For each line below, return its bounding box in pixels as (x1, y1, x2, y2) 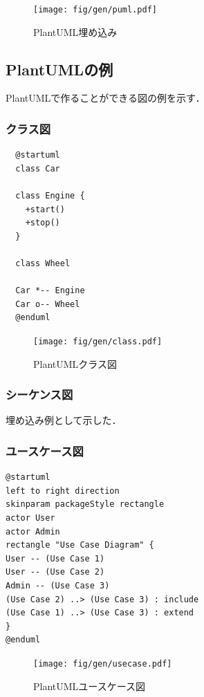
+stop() (25, 218, 60, 228)
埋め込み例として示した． (6, 413, 122, 427)
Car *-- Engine (15, 286, 85, 296)
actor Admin (6, 526, 60, 537)
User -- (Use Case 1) (6, 553, 105, 564)
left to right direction (6, 485, 120, 496)
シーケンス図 (6, 386, 73, 403)
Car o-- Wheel (15, 299, 80, 309)
